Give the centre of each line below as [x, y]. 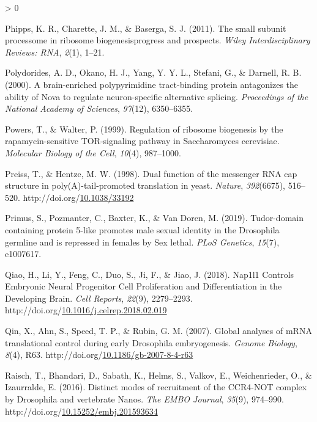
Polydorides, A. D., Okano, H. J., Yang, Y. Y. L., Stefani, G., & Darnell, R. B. [153, 72]
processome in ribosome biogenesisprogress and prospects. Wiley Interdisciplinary [158, 40]
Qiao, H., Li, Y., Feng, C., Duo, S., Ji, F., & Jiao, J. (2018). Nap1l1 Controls [150, 274]
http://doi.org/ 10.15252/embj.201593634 [81, 411]
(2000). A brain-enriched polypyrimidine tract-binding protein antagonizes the [152, 84]
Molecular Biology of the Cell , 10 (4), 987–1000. [93, 152]
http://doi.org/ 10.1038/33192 [78, 197]
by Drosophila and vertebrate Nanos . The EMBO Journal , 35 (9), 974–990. [144, 399]
